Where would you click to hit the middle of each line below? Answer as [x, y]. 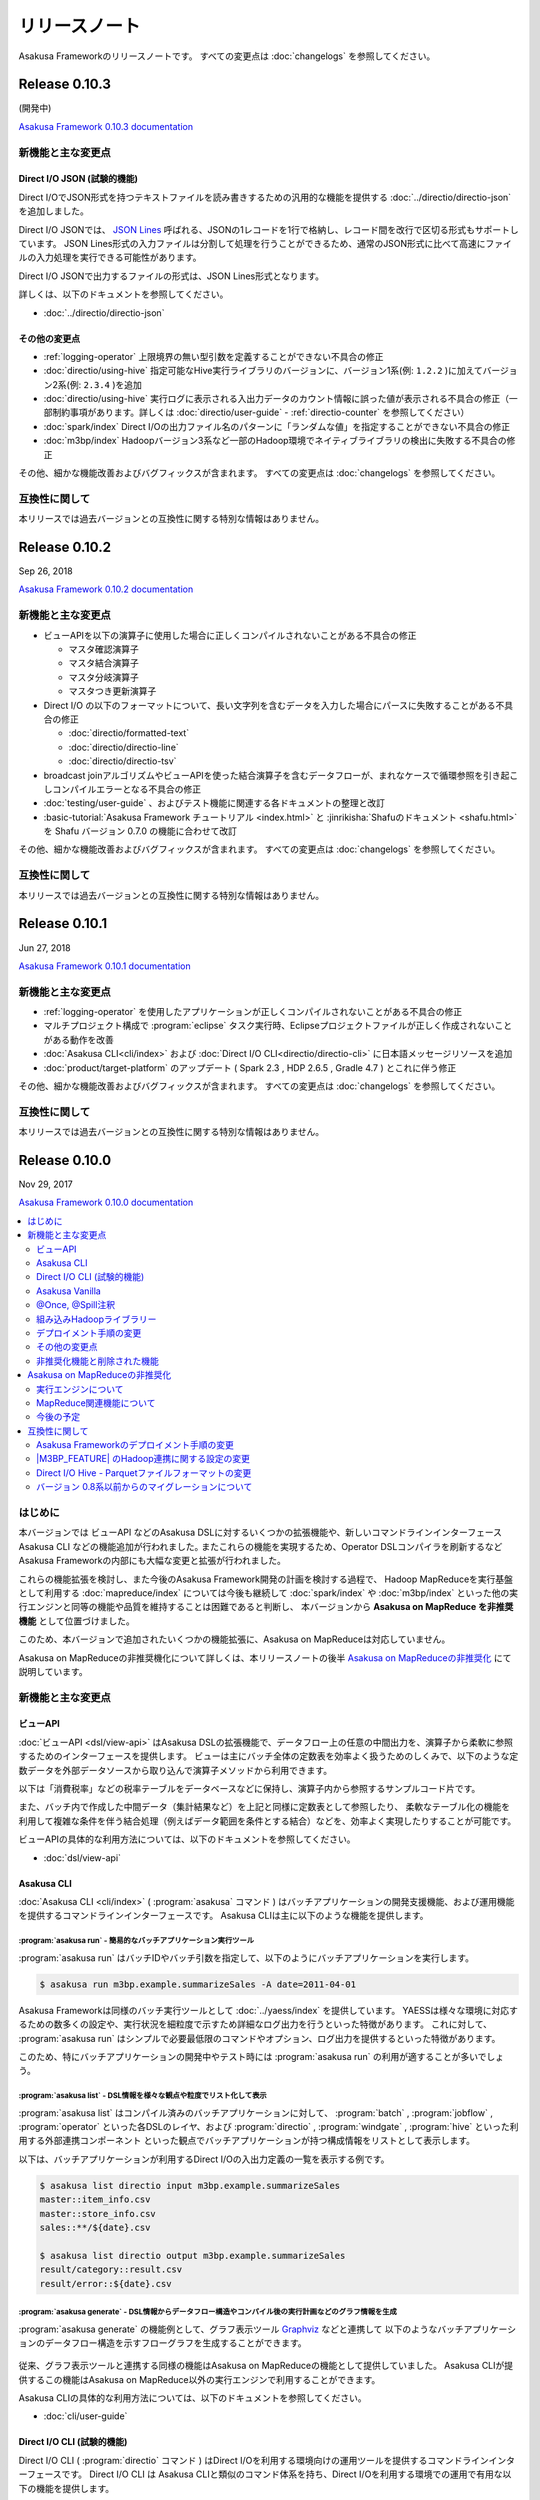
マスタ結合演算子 [103, 663]
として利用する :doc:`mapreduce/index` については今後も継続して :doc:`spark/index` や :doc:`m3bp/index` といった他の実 [268, 1592]
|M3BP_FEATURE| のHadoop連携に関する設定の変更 [143, 1459]
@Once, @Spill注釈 [75, 1305]
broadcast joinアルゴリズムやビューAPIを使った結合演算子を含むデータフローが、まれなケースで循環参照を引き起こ [281, 775]
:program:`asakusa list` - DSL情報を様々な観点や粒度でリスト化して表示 [142, 2096]
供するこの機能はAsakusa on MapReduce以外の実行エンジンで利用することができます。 [199, 2379]
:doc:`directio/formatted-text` [129, 733]
